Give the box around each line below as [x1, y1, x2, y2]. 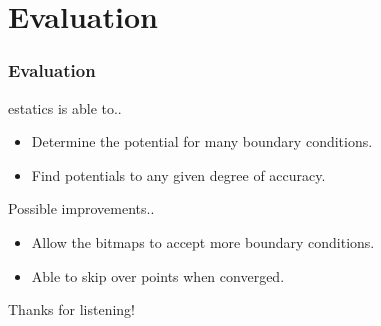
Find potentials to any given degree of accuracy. [31, 164, 326, 185]
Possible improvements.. [8, 198, 155, 219]
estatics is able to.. [8, 97, 122, 118]
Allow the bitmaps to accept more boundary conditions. [31, 231, 375, 252]
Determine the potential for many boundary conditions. [31, 131, 373, 152]
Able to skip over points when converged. [31, 265, 285, 286]
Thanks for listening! [8, 299, 135, 320]
